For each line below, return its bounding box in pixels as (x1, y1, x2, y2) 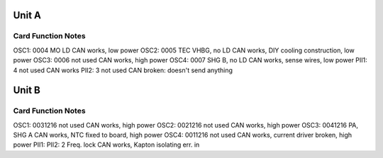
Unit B (13, 84, 40, 96)
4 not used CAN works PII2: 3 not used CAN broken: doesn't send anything (13, 66, 233, 74)
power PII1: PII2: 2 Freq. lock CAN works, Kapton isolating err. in (13, 140, 200, 149)
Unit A (13, 9, 42, 21)
